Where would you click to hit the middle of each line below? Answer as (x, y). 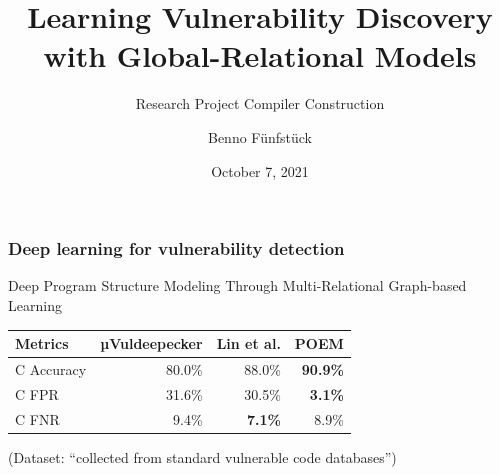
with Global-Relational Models (260, 55)
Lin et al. (248, 343)
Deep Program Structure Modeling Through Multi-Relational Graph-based (237, 285)
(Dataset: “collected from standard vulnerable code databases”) (202, 456)
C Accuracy (51, 368)
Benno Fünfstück (260, 136)
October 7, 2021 (260, 170)
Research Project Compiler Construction (260, 103)
